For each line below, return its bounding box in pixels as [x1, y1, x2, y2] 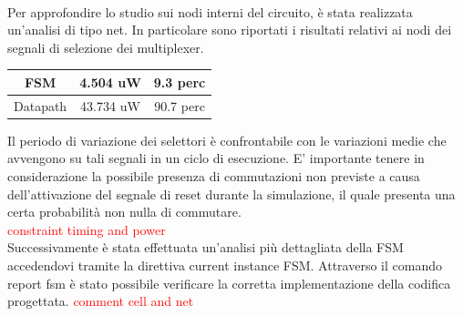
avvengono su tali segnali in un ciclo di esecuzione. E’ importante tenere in [7, 148, 425, 168]
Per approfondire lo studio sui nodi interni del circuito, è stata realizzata [7, 2, 413, 21]
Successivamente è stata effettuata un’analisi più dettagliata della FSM [7, 238, 404, 257]
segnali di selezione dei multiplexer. [7, 37, 204, 56]
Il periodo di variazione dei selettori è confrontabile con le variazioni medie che [7, 130, 447, 149]
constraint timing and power [7, 219, 166, 239]
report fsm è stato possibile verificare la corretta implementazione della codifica [7, 273, 451, 292]
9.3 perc [153, 72, 206, 91]
